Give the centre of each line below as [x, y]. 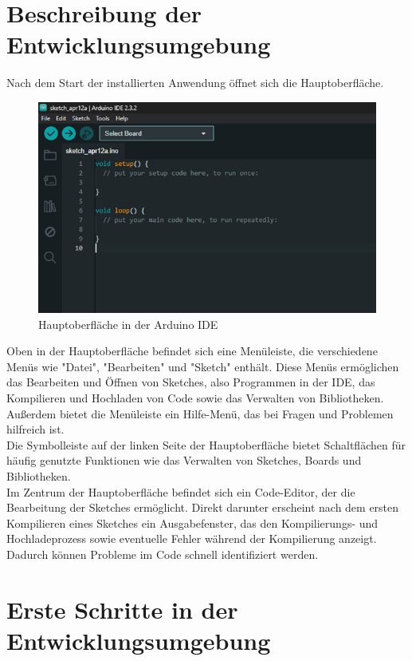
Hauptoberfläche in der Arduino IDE [128, 324]
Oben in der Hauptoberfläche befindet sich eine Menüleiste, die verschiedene [192, 351]
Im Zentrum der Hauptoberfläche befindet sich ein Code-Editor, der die [181, 491]
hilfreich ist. [35, 429]
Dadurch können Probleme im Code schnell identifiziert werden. [163, 554]
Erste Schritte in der [122, 609]
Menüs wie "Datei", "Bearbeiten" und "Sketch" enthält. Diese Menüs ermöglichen [203, 366]
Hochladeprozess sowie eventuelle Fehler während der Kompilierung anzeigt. [192, 538]
